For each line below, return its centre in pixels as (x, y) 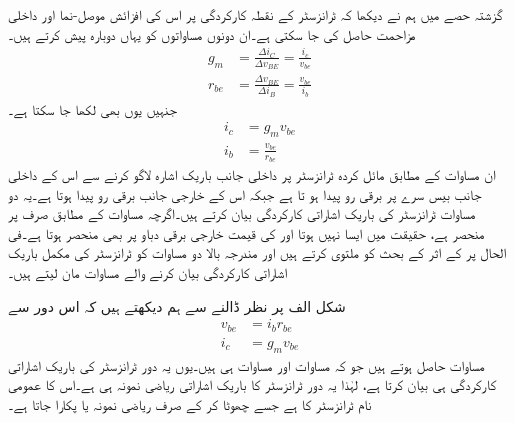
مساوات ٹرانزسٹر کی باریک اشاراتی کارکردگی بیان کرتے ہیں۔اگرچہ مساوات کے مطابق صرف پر (242, 213)
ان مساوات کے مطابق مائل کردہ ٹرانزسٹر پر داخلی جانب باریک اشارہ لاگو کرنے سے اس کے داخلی (252, 174)
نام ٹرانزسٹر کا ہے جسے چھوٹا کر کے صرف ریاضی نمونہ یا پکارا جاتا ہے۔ (190, 403)
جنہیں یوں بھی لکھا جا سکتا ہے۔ (92, 108)
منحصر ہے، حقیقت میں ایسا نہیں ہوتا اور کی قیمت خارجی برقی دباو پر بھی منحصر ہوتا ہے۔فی (246, 232)
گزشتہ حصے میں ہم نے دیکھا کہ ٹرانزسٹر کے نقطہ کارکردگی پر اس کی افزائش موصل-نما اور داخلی (255, 14)
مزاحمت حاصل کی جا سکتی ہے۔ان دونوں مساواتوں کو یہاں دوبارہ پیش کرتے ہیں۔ (212, 33)
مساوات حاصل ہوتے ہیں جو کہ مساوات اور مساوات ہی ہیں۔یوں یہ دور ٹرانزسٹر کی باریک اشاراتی (246, 364)
